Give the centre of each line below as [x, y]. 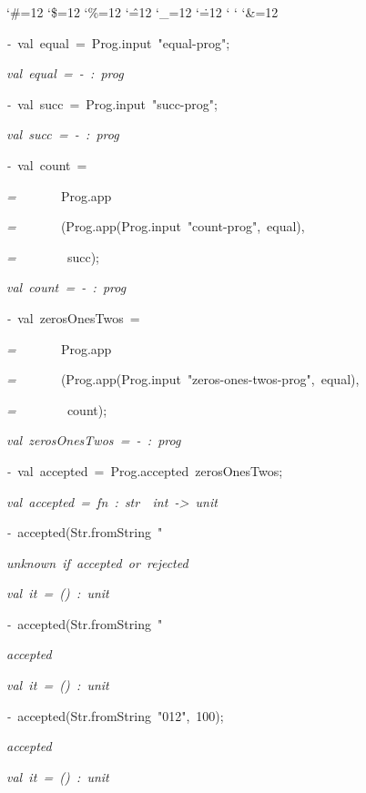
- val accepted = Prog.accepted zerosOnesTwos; [145, 470]
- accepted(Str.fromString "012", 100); [115, 715]
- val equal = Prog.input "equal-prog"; [118, 42]
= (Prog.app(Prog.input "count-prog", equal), [156, 226]
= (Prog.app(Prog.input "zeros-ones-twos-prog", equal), [183, 379]
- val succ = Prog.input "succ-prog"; [112, 103]
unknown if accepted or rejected [97, 562]
